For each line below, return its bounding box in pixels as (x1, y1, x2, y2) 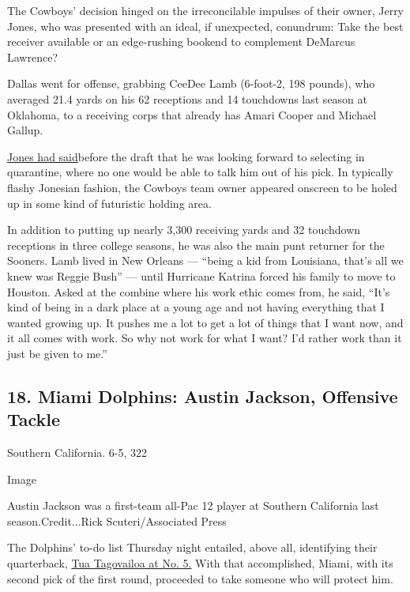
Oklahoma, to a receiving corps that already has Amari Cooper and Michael (7, 106, 377, 123)
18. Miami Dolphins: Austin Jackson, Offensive (7, 383, 398, 408)
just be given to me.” (7, 345, 107, 361)
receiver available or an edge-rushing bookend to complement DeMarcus (7, 33, 355, 50)
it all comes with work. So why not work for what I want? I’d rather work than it (7, 330, 402, 346)
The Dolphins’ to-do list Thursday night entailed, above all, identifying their (7, 539, 378, 556)
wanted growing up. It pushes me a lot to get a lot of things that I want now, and (7, 314, 404, 330)
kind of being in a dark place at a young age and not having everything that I (7, 299, 385, 315)
